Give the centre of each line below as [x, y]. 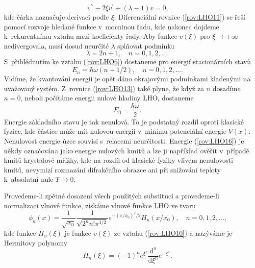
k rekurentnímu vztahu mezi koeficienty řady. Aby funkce [91, 36]
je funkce [78, 233]
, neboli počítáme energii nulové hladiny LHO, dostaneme [107, 98]
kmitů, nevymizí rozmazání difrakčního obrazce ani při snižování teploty [113, 169]
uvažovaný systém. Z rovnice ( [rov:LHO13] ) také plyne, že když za [104, 88]
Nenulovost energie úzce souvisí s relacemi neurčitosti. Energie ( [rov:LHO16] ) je [124, 141]
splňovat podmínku [146, 45]
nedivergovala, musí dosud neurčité [56, 45]
